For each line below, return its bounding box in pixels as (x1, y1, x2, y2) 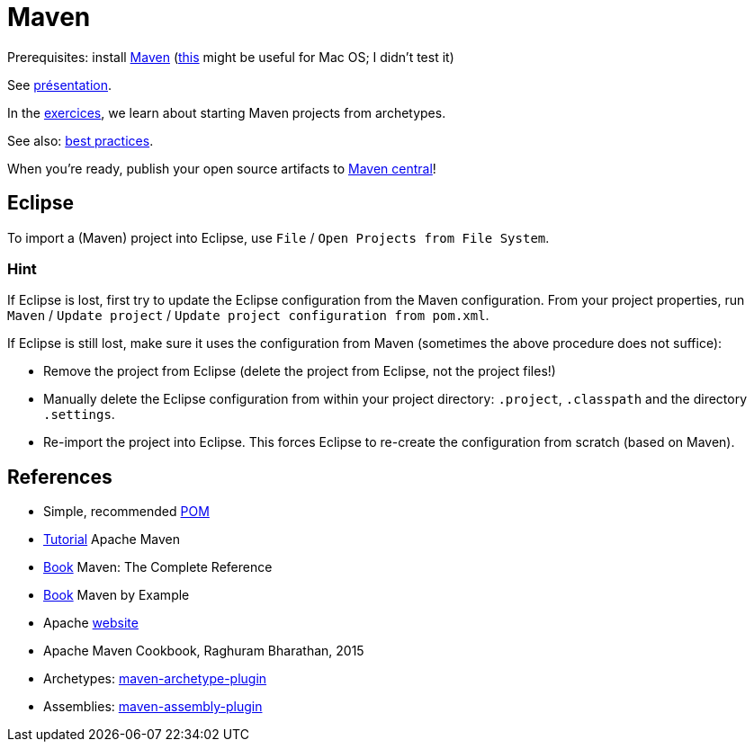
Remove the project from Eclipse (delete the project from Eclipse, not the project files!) (43, 363, 556, 379)
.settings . (43, 406, 115, 423)
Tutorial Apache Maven (43, 531, 181, 548)
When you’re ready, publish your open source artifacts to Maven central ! (7, 160, 436, 176)
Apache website (43, 615, 139, 631)
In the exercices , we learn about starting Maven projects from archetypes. (7, 104, 446, 120)
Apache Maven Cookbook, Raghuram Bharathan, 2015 (43, 643, 364, 659)
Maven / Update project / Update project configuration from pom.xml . (7, 308, 489, 324)
